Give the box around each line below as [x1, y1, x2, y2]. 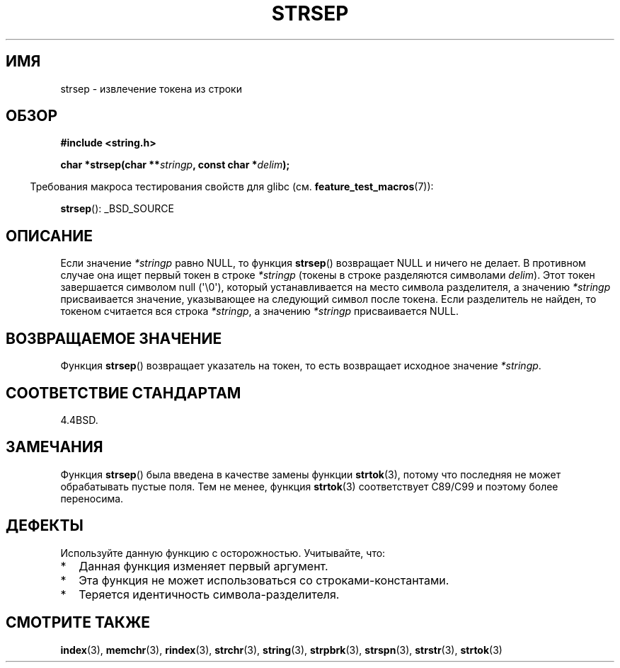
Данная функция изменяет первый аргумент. [79, 558, 328, 573]
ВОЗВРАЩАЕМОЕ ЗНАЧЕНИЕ [6, 329, 222, 347]
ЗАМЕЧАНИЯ [6, 438, 103, 456]
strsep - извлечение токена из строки [60, 82, 242, 95]
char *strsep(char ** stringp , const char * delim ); [60, 159, 290, 171]
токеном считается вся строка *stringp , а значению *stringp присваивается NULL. [60, 305, 459, 318]
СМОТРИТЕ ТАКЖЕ [6, 614, 151, 632]
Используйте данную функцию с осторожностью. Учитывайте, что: [60, 546, 386, 559]
